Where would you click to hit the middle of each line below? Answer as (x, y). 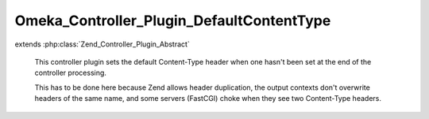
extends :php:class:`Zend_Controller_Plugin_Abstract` (102, 44)
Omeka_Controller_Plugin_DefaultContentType (173, 20)
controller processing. (71, 73)
